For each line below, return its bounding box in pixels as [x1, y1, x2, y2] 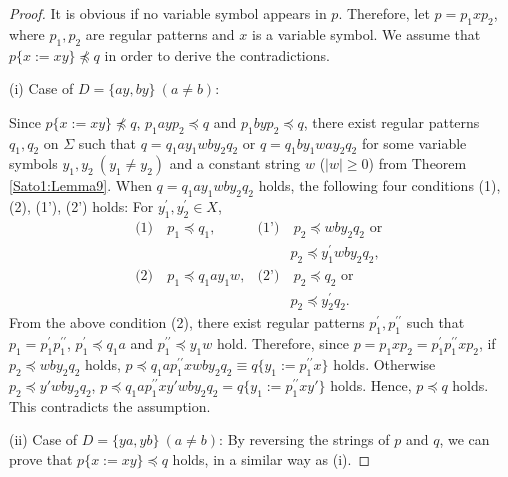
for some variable [361, 132, 467, 153]
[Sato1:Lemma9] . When [9, 175, 152, 196]
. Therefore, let [338, 3, 430, 23]
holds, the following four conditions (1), [258, 175, 501, 196]
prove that [9, 448, 73, 469]
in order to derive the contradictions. [104, 44, 330, 65]
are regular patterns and [85, 23, 235, 44]
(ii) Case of [9, 429, 78, 450]
